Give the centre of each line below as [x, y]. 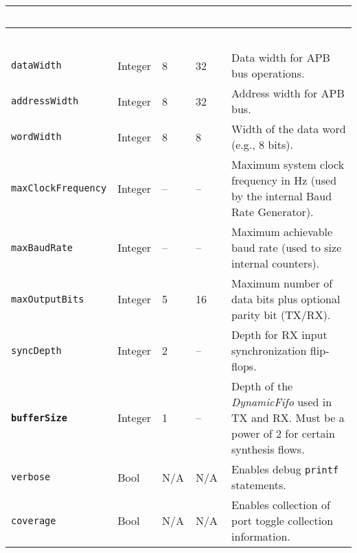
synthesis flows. [268, 449]
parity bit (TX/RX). [281, 315]
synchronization [269, 350]
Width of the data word [289, 129]
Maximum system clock [288, 164]
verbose [31, 477]
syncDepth [36, 350]
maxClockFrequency [59, 188]
